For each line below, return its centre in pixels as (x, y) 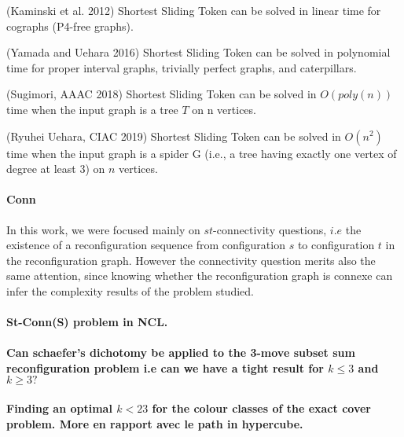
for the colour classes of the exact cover (261, 408)
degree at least (41, 169)
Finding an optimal (59, 408)
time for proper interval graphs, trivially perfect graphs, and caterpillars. (182, 67)
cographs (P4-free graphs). (70, 26)
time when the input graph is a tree (92, 109)
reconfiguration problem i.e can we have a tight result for (165, 367)
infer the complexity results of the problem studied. (130, 290)
